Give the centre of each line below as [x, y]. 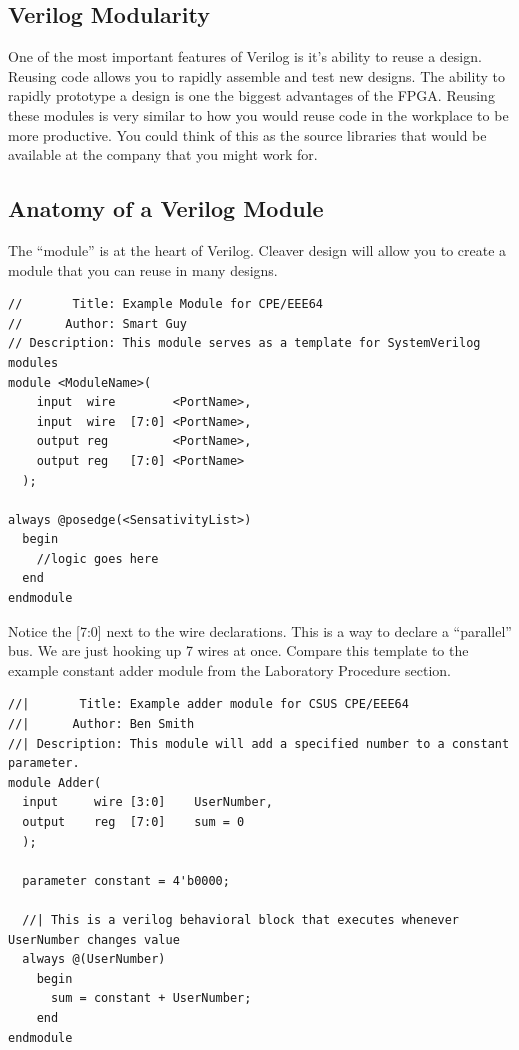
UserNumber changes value [94, 939]
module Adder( [55, 782]
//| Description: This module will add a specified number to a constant [259, 743]
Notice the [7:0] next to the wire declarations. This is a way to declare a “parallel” [260, 630]
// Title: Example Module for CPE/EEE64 [165, 304]
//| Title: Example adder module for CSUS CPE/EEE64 [208, 704]
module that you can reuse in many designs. [143, 269]
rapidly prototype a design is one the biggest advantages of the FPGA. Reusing [251, 95]
